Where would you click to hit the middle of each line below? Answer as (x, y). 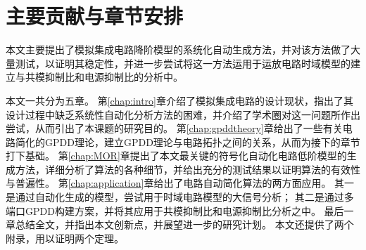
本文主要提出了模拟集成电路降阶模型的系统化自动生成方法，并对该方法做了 (178, 50)
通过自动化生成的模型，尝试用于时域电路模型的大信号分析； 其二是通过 (179, 197)
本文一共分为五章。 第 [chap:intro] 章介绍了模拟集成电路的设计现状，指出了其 (179, 100)
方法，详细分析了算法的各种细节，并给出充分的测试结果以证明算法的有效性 (188, 169)
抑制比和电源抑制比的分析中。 (114, 77)
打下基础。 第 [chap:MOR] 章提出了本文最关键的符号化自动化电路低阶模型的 (176, 156)
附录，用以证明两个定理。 (65, 238)
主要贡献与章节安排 (95, 16)
